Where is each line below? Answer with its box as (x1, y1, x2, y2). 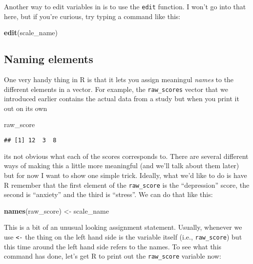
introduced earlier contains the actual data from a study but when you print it (4, 93, 239, 104)
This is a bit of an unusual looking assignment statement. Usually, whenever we (4, 222, 242, 232)
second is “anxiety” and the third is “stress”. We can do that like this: (4, 189, 213, 199)
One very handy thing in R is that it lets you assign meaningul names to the (4, 74, 234, 85)
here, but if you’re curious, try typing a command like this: (4, 11, 181, 21)
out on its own (4, 103, 47, 113)
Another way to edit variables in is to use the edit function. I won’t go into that (4, 1, 246, 11)
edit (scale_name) (4, 27, 58, 38)
